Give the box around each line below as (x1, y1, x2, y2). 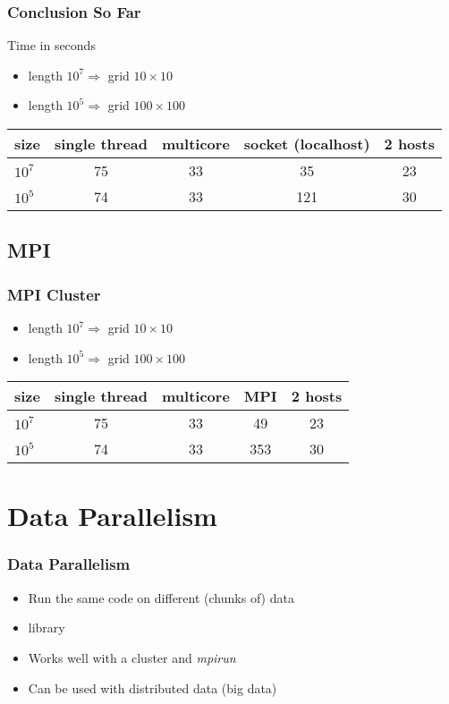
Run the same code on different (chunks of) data (28, 588, 294, 606)
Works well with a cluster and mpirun (28, 648, 236, 666)
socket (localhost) (243, 133, 370, 154)
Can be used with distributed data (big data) (28, 678, 277, 697)
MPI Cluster (7, 283, 101, 305)
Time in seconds (7, 36, 96, 55)
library (28, 618, 65, 637)
